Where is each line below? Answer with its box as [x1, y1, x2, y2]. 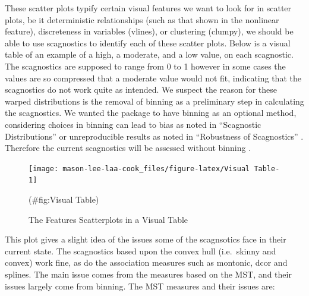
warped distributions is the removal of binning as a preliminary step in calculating [5, 95, 304, 107]
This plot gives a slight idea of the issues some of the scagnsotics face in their [5, 233, 286, 245]
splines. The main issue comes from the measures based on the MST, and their [5, 268, 292, 280]
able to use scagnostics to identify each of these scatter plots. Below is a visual [5, 36, 291, 49]
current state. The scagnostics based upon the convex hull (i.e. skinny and [5, 244, 276, 257]
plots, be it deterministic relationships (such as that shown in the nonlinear [5, 13, 279, 26]
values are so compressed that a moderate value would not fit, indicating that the [5, 71, 301, 84]
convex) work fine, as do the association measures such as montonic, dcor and [5, 256, 288, 269]
